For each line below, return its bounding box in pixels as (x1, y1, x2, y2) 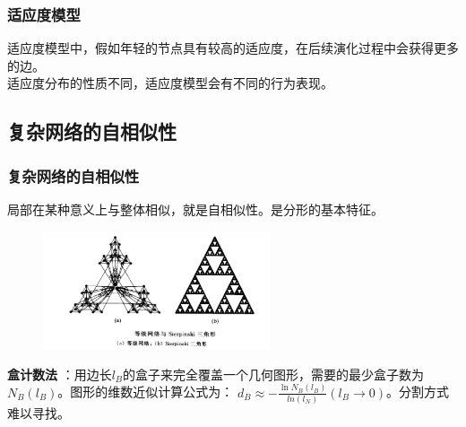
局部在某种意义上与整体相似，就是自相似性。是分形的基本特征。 (7, 200, 384, 218)
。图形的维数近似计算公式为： (57, 382, 234, 401)
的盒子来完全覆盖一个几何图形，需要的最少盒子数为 (123, 364, 425, 383)
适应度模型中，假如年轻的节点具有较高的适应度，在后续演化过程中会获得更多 (7, 39, 459, 57)
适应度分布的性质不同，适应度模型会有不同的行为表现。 (7, 74, 333, 92)
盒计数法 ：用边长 (7, 364, 112, 383)
